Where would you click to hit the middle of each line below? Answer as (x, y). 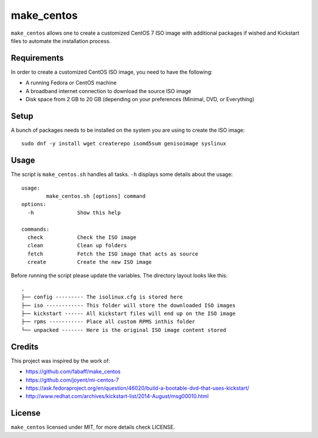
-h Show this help (74, 213)
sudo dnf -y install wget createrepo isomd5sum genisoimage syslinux (124, 144)
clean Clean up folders (77, 245)
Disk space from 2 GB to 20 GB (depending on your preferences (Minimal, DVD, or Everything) (140, 99)
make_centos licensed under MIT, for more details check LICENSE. (93, 427)
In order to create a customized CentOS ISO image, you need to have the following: (112, 72)
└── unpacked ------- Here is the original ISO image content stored (124, 330)
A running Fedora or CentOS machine (71, 83)
